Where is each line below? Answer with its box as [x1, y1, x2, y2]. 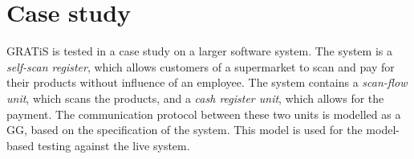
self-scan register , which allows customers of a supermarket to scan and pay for [6, 58, 395, 75]
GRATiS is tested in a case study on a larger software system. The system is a [6, 43, 392, 59]
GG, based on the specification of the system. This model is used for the [6, 121, 363, 138]
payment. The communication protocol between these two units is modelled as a [6, 105, 401, 122]
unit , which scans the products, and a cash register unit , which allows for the [6, 89, 384, 106]
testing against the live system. [37, 137, 190, 153]
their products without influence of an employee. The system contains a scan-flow [6, 74, 408, 91]
